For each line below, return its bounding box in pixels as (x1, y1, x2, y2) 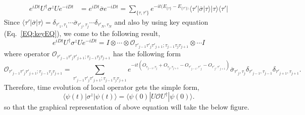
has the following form (113, 48, 181, 59)
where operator (4, 48, 50, 59)
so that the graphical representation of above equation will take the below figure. (4, 102, 250, 112)
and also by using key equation (114, 16, 208, 27)
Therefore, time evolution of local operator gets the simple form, (4, 81, 200, 92)
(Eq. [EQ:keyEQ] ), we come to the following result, (4, 28, 160, 38)
